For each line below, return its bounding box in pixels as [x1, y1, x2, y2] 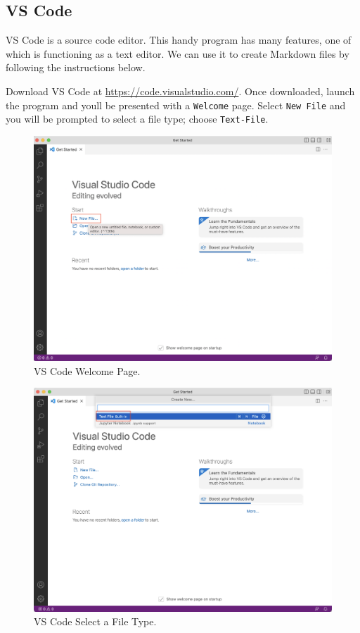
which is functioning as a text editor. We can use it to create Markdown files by [6, 46, 349, 61]
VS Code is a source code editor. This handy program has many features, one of [6, 32, 352, 47]
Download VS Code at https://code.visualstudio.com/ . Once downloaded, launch [6, 83, 355, 98]
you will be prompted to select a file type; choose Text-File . [6, 111, 269, 126]
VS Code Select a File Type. [34, 614, 157, 629]
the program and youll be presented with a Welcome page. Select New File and [6, 97, 346, 112]
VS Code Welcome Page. [34, 363, 141, 378]
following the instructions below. [6, 60, 146, 75]
